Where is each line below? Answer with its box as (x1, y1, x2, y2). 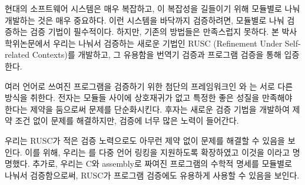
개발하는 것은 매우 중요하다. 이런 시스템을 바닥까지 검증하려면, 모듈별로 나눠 (5, 14, 284, 26)
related (5, 48, 30, 61)
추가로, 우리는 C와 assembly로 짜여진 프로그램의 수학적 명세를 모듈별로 (32, 157, 292, 170)
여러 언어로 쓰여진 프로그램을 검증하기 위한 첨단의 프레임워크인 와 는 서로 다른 (5, 80, 293, 92)
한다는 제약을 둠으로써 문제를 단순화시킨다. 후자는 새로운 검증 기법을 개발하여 (5, 103, 290, 115)
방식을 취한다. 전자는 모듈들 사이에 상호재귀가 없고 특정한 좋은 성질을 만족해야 (5, 91, 293, 104)
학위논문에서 (5, 37, 51, 49)
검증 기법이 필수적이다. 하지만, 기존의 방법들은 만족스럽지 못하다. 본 (30, 25, 279, 38)
